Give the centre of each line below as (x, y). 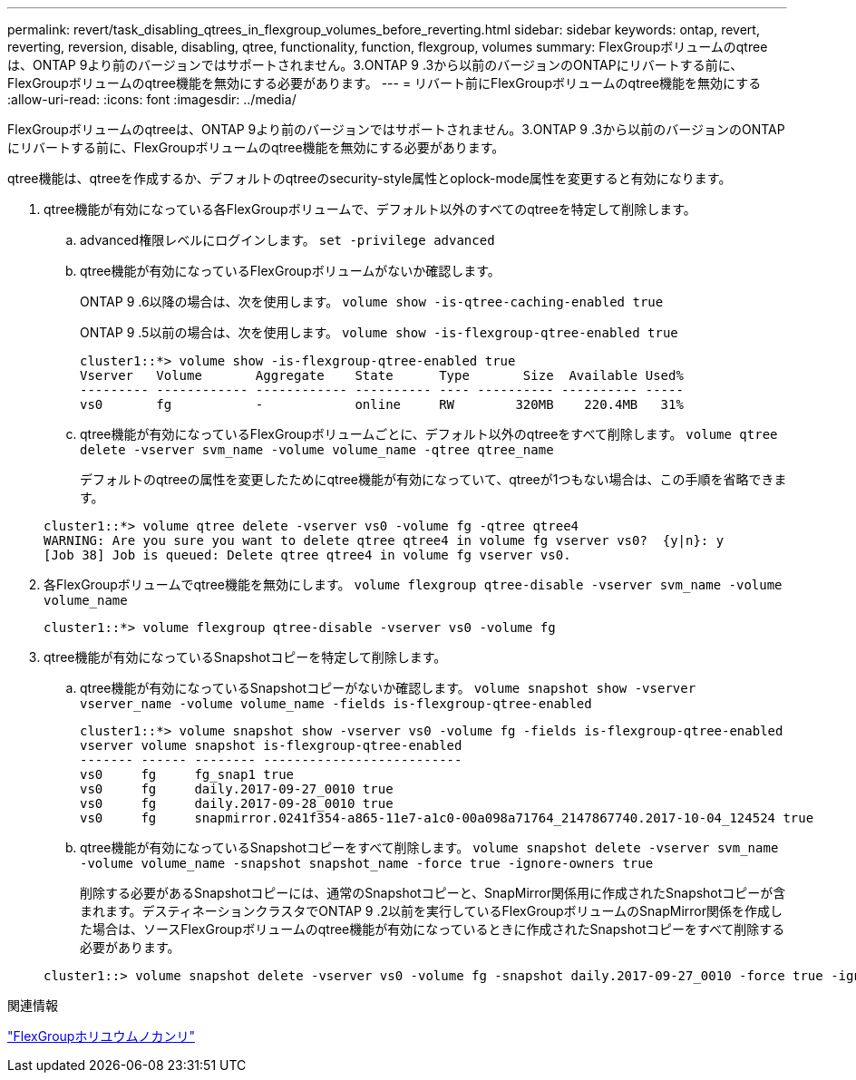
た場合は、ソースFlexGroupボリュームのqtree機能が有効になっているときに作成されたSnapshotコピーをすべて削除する (433, 929)
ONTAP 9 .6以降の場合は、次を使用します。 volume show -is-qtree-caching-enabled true (372, 302)
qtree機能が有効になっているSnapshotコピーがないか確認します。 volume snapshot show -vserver (388, 688)
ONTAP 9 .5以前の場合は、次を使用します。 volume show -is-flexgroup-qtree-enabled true (379, 332)
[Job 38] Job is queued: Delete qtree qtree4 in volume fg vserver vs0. (307, 555)
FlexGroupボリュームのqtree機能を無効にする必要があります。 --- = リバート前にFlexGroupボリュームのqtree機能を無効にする (384, 83)
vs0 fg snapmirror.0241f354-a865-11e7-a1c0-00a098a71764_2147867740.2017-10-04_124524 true (447, 818)
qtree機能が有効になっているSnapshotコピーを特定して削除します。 (245, 657)
